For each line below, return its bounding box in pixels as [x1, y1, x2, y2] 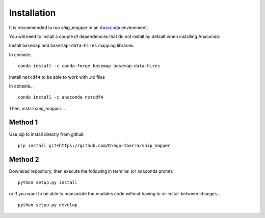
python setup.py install [18, 180, 78, 186]
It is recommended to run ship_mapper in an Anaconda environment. [9, 25, 148, 31]
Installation [9, 7, 56, 18]
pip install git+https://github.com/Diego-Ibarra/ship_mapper [18, 143, 171, 148]
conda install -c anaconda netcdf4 [18, 94, 104, 100]
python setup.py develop [18, 202, 78, 208]
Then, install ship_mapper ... [9, 105, 65, 111]
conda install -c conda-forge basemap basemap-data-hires [18, 63, 160, 69]
